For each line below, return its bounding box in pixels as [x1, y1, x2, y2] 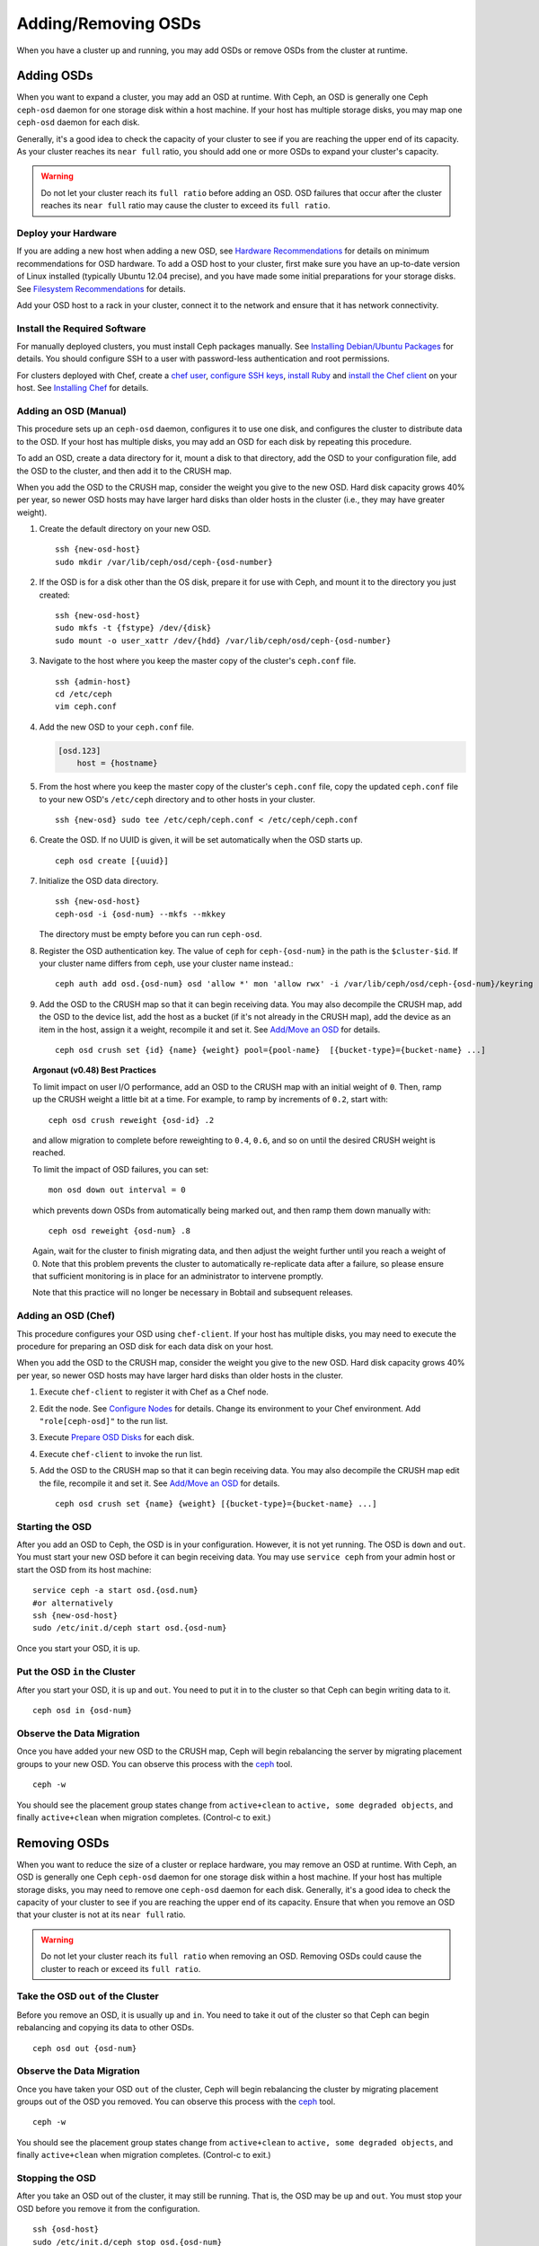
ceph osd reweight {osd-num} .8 [48, 1225, 190, 1235]
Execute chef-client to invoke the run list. [39, 1448, 203, 1459]
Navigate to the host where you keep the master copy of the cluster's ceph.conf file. [39, 656, 357, 667]
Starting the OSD [16, 1520, 93, 1533]
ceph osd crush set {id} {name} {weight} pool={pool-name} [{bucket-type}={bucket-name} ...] [55, 1045, 487, 1055]
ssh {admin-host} [55, 676, 131, 686]
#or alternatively [32, 1597, 114, 1608]
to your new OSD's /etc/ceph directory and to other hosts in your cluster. [39, 793, 316, 804]
